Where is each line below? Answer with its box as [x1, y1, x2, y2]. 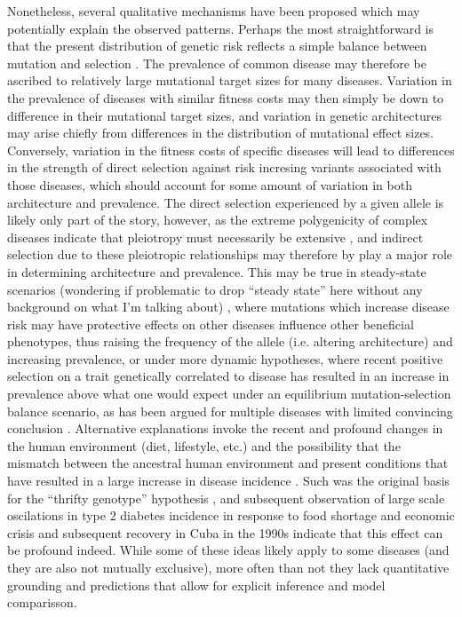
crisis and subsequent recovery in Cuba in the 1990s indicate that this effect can [7, 523, 443, 542]
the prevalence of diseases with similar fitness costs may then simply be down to [7, 88, 444, 107]
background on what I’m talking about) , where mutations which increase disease [7, 297, 450, 316]
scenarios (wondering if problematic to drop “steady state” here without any [7, 280, 423, 298]
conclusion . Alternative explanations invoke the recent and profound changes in [7, 419, 443, 438]
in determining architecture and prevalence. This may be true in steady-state [7, 262, 426, 281]
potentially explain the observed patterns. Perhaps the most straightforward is [7, 19, 434, 37]
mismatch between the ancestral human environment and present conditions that [7, 454, 449, 472]
